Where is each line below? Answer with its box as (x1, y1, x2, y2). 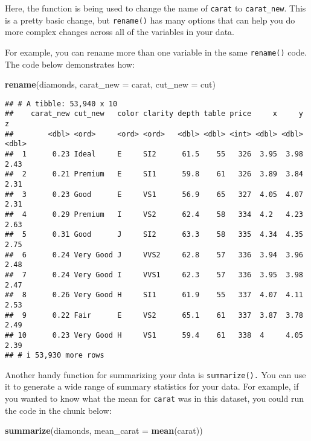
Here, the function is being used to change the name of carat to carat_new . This (5, 2, 306, 14)
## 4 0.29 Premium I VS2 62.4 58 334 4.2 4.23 (5, 210, 303, 219)
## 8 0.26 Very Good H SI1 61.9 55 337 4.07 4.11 (5, 291, 303, 300)
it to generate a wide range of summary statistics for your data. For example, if (5, 380, 299, 393)
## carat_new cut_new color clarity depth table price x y (5, 109, 303, 118)
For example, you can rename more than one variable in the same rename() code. (5, 45, 307, 58)
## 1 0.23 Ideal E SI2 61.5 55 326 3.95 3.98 (5, 150, 303, 159)
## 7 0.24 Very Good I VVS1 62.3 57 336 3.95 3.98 (5, 270, 303, 279)
